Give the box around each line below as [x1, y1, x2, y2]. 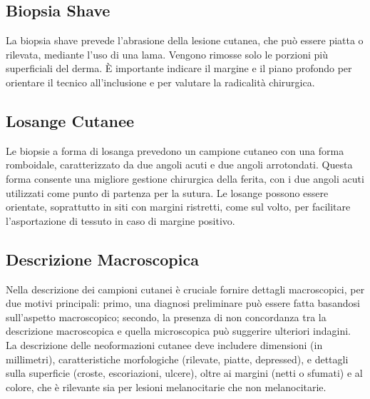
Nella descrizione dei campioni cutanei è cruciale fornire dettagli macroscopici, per [6, 281, 365, 296]
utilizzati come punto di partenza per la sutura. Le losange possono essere [6, 185, 329, 200]
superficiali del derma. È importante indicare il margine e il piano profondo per [6, 61, 352, 76]
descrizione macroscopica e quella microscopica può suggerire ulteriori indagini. [6, 323, 351, 338]
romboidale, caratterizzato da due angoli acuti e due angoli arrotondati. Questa [6, 157, 353, 172]
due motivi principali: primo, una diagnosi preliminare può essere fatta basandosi [6, 296, 360, 310]
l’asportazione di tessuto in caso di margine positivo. [6, 213, 235, 228]
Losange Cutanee [6, 109, 135, 131]
